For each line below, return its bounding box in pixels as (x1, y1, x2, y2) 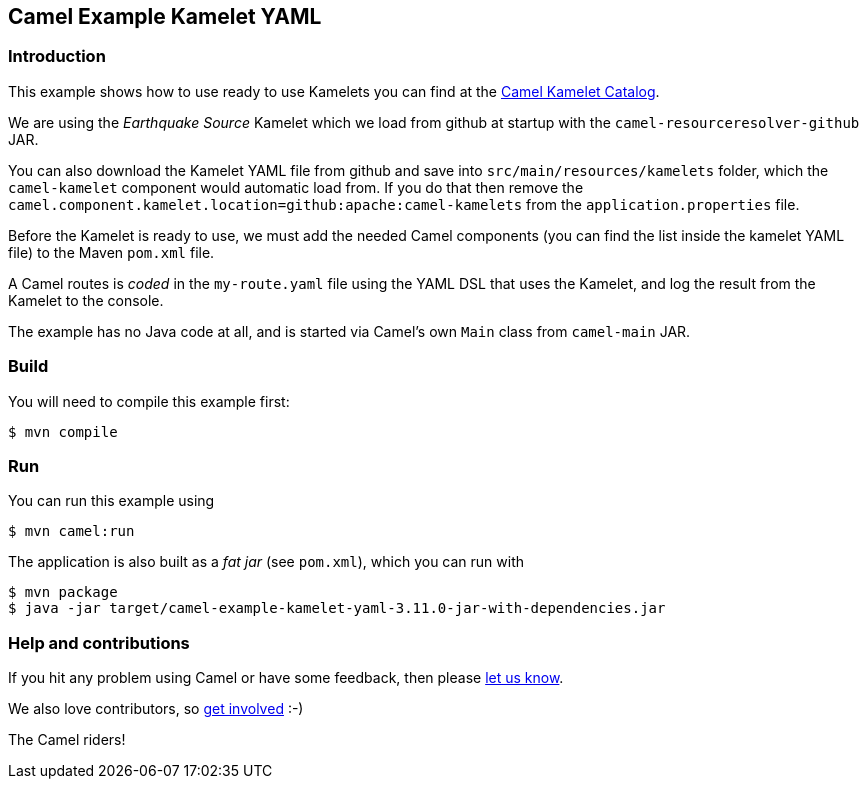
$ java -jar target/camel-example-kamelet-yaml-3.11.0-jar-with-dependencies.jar (8, 600, 666, 617)
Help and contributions (8, 632, 190, 653)
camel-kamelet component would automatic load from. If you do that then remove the (8, 178, 584, 196)
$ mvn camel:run (8, 523, 135, 540)
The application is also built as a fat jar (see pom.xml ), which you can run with (8, 553, 525, 571)
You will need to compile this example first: (8, 392, 290, 410)
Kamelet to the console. (8, 291, 164, 309)
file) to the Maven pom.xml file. (8, 243, 215, 261)
